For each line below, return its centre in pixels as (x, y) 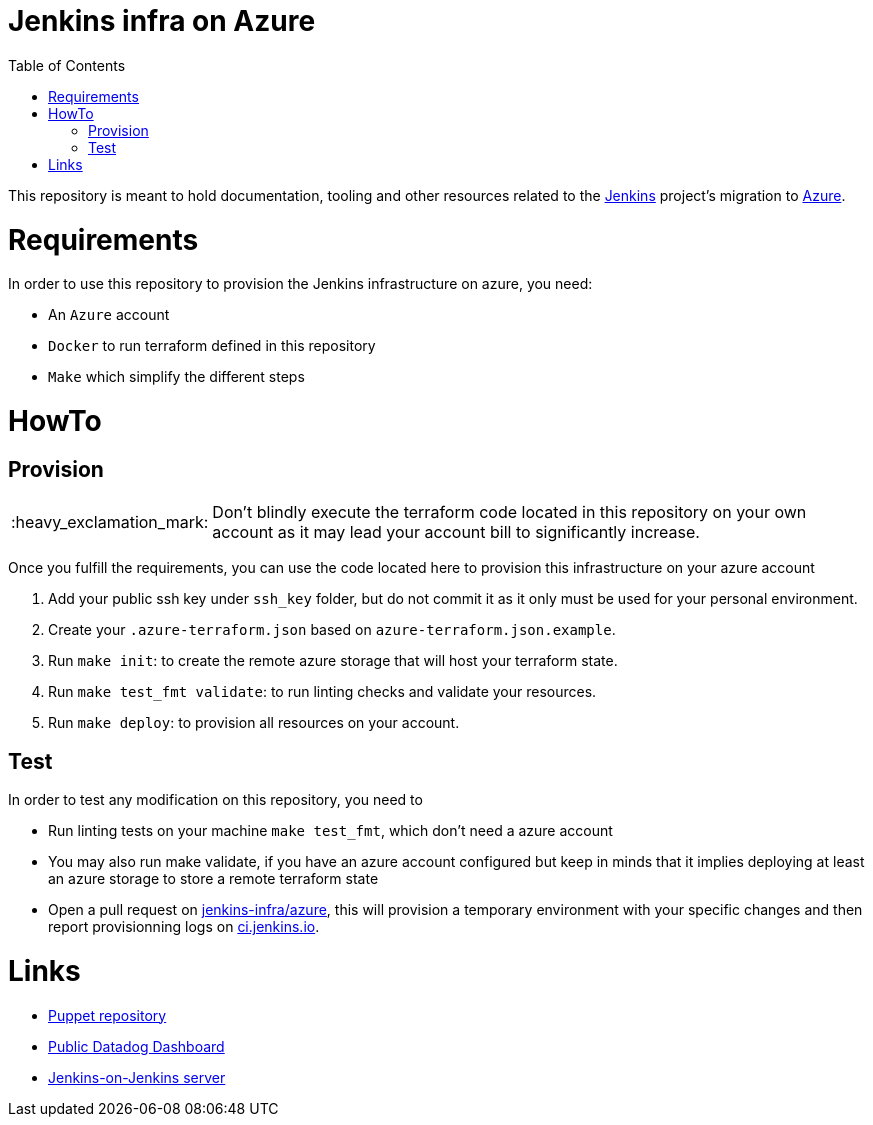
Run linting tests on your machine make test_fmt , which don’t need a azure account (330, 831)
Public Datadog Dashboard (136, 1046)
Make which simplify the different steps (176, 377)
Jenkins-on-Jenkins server (137, 1077)
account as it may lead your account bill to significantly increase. (456, 532)
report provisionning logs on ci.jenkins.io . (184, 927)
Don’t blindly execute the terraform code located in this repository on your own (509, 512)
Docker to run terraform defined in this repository (212, 346)
